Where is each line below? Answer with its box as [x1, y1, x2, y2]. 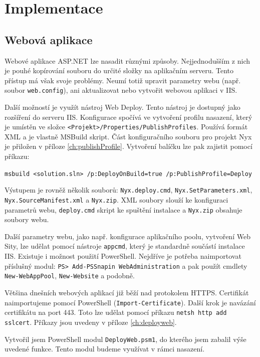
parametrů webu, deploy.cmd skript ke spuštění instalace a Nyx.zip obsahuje [5, 204, 242, 215]
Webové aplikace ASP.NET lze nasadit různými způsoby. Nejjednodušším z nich [5, 55, 250, 66]
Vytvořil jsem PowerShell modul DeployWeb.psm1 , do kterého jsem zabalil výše [5, 333, 246, 344]
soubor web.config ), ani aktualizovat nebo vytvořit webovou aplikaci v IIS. [5, 85, 237, 95]
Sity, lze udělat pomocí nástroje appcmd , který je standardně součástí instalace [5, 241, 245, 251]
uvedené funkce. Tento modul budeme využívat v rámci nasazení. [5, 343, 205, 354]
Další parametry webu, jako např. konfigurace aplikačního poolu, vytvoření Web [5, 231, 250, 241]
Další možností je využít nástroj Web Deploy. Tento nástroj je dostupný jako [5, 102, 240, 112]
